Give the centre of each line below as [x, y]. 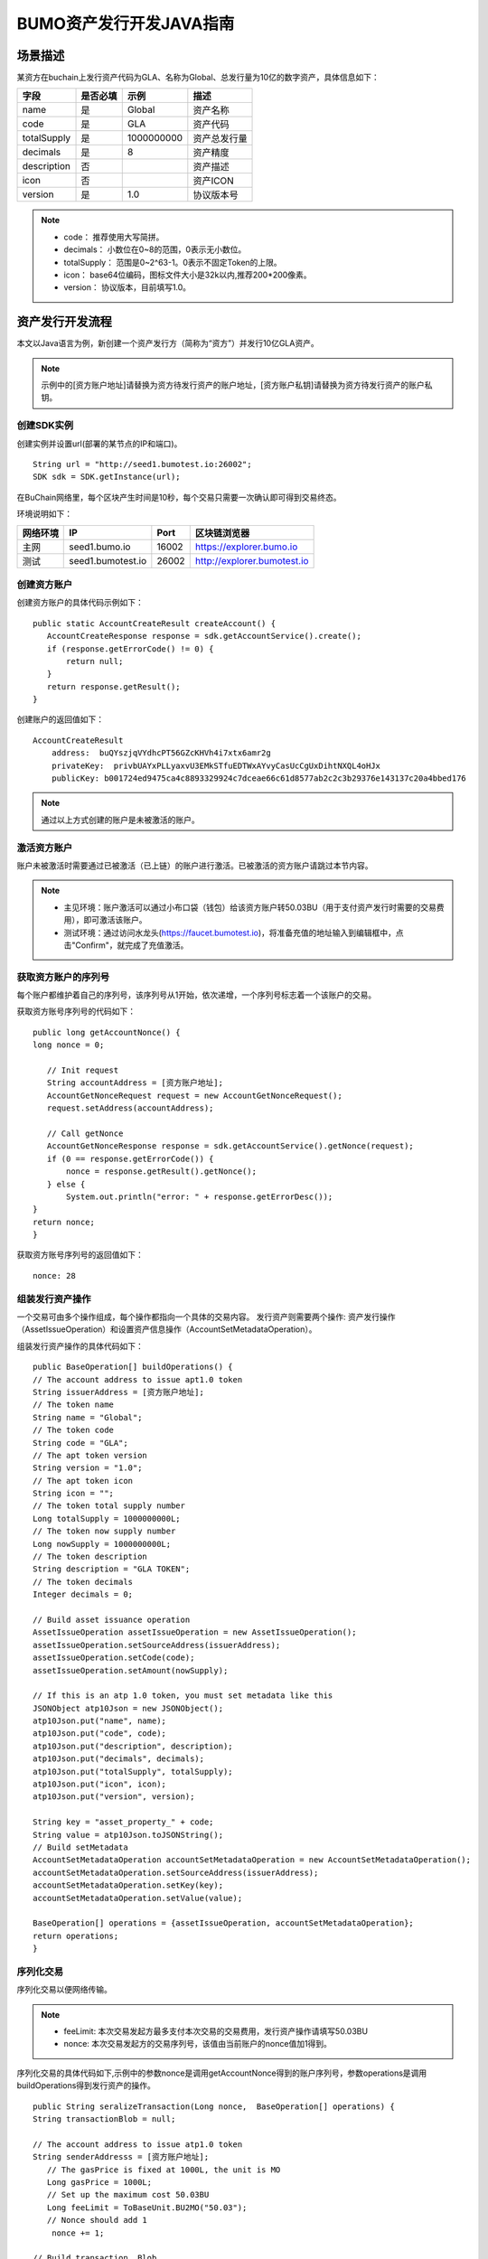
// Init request [83, 1070]
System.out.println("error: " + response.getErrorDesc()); [200, 1196]
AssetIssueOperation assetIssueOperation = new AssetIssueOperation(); [195, 1632]
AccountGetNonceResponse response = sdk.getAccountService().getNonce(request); [230, 1146]
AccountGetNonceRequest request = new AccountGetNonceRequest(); [194, 1095]
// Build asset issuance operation [112, 1619]
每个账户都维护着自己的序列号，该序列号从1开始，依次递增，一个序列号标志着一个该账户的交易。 [197, 995]
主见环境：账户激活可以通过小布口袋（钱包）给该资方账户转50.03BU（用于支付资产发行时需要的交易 [250, 907]
